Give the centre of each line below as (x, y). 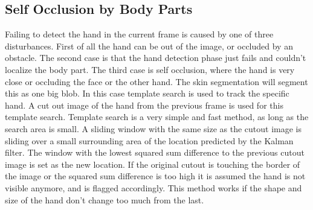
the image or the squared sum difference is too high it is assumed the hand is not (155, 176)
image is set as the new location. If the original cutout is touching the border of (153, 164)
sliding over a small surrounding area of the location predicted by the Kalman (149, 140)
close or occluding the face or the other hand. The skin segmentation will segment (156, 81)
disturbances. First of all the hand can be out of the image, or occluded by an (149, 46)
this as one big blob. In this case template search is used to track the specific (147, 93)
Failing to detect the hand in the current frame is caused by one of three (139, 34)
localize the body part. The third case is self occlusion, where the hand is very (150, 69)
